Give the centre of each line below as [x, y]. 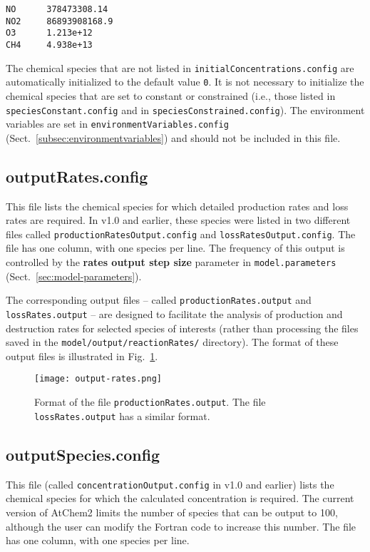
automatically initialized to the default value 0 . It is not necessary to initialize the [185, 82]
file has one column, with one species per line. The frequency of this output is [175, 248]
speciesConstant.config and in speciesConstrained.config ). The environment [185, 109]
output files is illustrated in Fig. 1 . [82, 356]
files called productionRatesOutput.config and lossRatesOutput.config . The [181, 234]
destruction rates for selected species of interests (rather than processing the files [182, 328]
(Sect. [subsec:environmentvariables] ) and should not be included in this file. [173, 137]
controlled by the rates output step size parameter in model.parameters [171, 262]
